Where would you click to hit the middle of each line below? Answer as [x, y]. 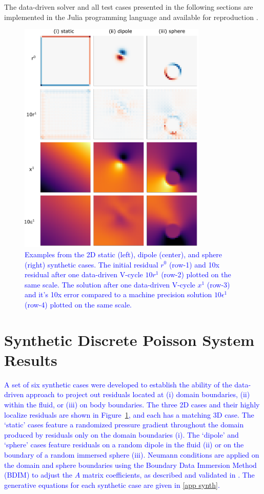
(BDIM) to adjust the [38, 475]
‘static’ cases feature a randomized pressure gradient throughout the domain [124, 425]
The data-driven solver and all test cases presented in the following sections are [129, 7]
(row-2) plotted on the [196, 274]
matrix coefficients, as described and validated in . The [168, 475]
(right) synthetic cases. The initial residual [92, 264]
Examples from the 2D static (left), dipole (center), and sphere [123, 254]
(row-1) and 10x [194, 264]
